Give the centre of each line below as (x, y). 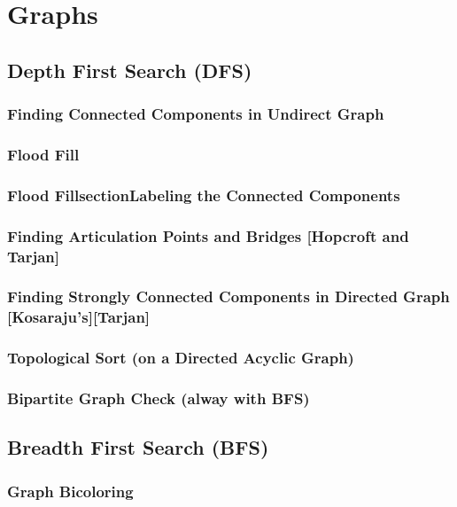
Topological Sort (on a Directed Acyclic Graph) (181, 358)
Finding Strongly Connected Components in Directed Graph (228, 296)
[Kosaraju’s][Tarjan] (79, 317)
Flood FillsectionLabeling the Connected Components (204, 195)
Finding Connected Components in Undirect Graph (196, 114)
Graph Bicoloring (70, 491)
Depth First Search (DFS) (130, 70)
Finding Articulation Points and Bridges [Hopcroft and (208, 235)
